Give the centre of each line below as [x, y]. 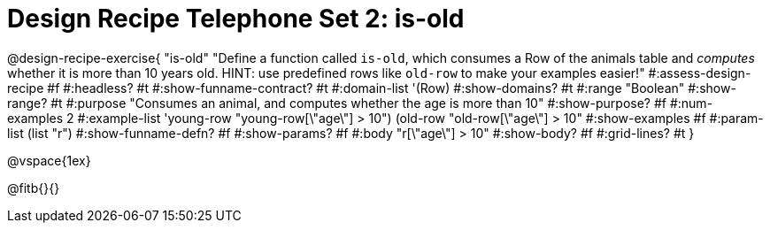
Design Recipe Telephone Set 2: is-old [236, 19]
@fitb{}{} [34, 188]
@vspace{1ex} [49, 160]
